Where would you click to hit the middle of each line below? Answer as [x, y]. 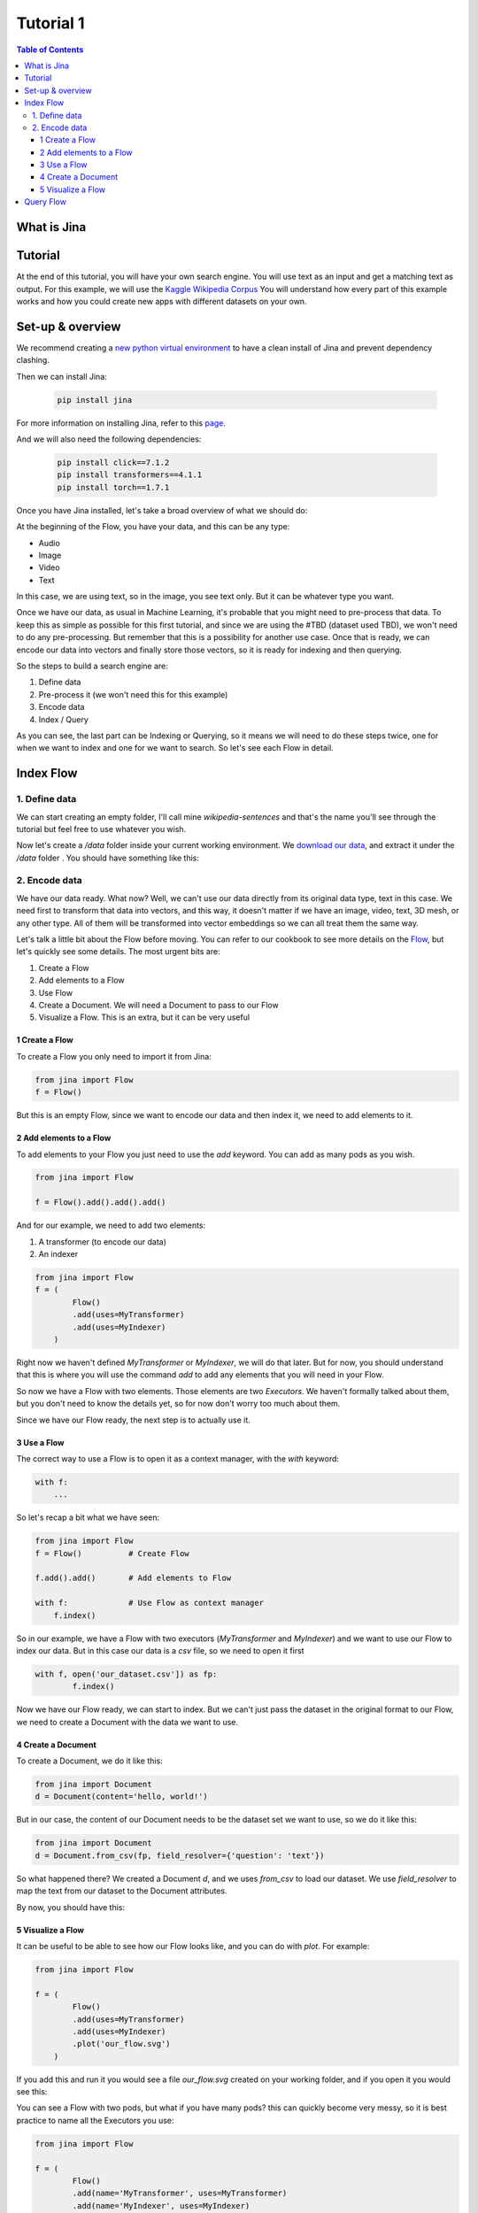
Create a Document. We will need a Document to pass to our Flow [158, 1005]
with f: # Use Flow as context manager [150, 1603]
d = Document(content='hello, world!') [121, 1797]
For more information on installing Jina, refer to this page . [121, 423]
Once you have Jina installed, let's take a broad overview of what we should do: [162, 510]
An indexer [58, 1254]
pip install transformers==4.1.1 [130, 475]
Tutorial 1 [50, 23]
